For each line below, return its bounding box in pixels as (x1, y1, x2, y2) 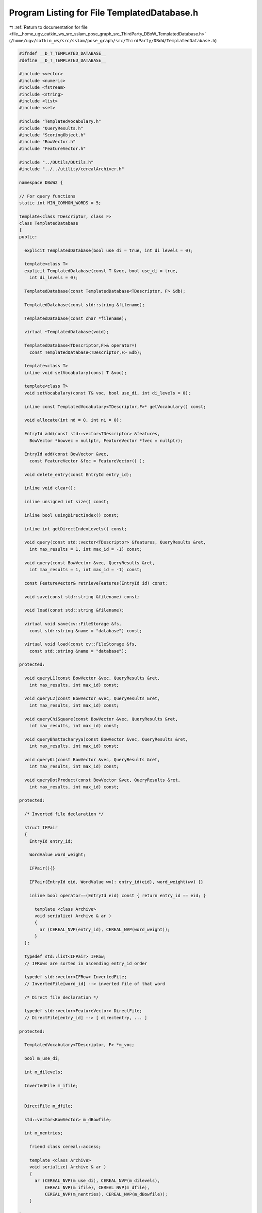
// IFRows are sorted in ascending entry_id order (24, 961, 147, 966)
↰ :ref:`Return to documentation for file (9, 24, 88, 30)
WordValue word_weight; (29, 852, 86, 857)
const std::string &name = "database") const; (29, 628, 143, 633)
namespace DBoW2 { (19, 180, 63, 185)
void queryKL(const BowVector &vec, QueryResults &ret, (24, 757, 160, 762)
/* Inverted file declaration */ (24, 811, 104, 817)
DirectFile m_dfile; (24, 1103, 73, 1109)
